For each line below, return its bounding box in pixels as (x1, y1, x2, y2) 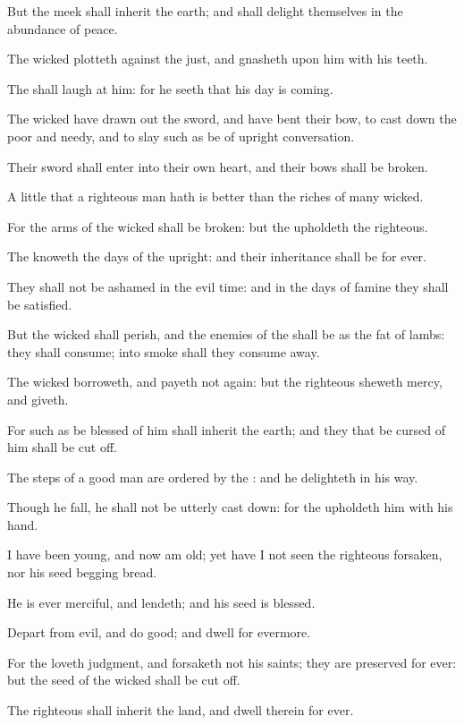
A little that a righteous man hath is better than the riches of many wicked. (7, 187, 424, 206)
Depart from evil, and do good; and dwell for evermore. (7, 623, 311, 642)
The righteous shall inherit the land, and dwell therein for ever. (7, 701, 354, 720)
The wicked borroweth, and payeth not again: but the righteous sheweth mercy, (7, 372, 443, 391)
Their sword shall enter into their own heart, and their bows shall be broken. (7, 157, 428, 175)
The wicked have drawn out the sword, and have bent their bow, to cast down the (7, 109, 457, 128)
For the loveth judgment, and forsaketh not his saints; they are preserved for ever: (7, 652, 457, 671)
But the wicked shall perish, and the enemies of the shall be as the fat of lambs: (7, 325, 445, 344)
